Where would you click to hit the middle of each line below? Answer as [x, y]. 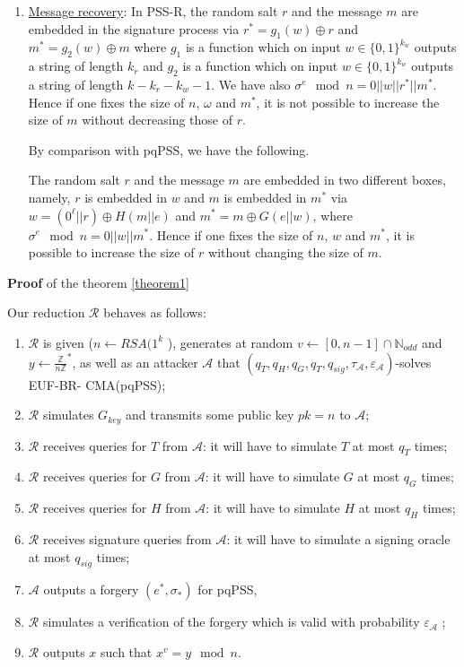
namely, [49, 197]
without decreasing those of [158, 120]
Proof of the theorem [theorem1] [98, 282]
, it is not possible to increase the [348, 102]
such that [127, 651]
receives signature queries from [127, 538]
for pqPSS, [228, 589]
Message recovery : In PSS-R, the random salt [153, 11]
